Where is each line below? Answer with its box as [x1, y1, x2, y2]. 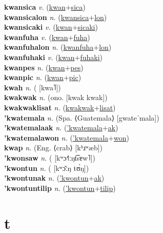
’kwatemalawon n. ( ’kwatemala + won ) [4, 132, 129, 143]
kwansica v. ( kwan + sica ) [4, 2, 86, 12]
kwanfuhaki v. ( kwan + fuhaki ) [4, 51, 103, 62]
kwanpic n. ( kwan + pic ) [4, 72, 81, 83]
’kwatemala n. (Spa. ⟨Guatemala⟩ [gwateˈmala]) [4, 112, 159, 123]
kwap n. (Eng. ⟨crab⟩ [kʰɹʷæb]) [4, 142, 103, 153]
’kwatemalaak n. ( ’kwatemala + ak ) [4, 122, 118, 133]
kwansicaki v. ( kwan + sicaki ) [4, 22, 98, 32]
